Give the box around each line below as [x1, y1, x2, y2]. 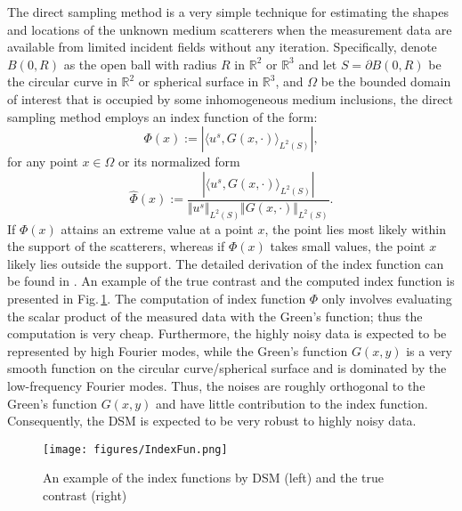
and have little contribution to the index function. [155, 393, 428, 412]
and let [298, 54, 337, 73]
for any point [7, 152, 78, 171]
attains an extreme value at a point [61, 219, 254, 238]
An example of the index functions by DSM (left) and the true [43, 468, 385, 487]
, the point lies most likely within [264, 219, 447, 238]
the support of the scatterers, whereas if [7, 237, 225, 255]
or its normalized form [118, 152, 240, 171]
